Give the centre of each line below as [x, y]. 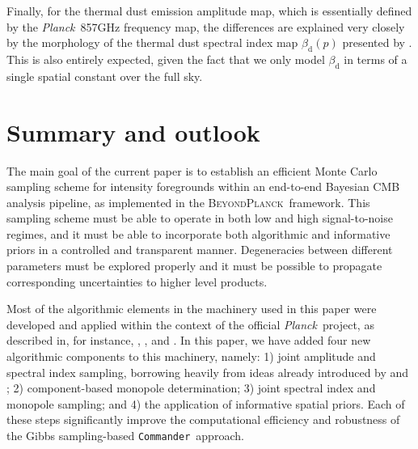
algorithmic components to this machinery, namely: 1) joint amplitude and [191, 356]
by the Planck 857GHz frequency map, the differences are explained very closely [206, 26]
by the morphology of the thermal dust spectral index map [152, 42]
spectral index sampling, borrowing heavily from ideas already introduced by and [208, 372]
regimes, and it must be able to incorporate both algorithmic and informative [198, 233]
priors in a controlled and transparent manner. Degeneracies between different [200, 250]
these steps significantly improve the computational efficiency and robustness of [203, 419]
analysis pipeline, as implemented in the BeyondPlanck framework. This [188, 202]
